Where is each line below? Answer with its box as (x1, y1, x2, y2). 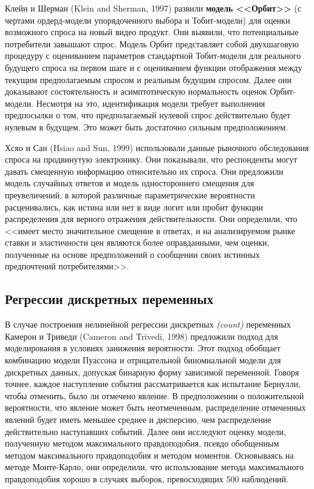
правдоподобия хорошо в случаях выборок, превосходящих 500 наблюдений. (5, 472, 288, 485)
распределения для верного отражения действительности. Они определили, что (5, 212, 298, 225)
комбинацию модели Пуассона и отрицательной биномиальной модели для (5, 354, 281, 366)
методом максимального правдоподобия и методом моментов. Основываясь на (5, 448, 294, 461)
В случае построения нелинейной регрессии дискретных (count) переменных (5, 318, 291, 331)
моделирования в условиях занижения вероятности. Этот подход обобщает (5, 342, 281, 354)
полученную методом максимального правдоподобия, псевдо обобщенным (5, 437, 279, 450)
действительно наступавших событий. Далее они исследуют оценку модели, (5, 425, 286, 437)
